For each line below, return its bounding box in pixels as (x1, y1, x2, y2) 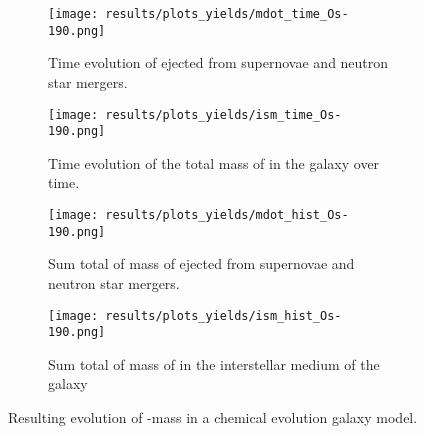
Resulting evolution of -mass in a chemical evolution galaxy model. (8, 407, 418, 427)
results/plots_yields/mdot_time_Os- (105, 7, 349, 21)
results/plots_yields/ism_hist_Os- (105, 308, 342, 323)
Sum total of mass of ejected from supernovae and (48, 253, 355, 274)
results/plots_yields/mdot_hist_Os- (105, 208, 349, 222)
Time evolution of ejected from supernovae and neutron (48, 52, 389, 73)
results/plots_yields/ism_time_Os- (105, 107, 342, 122)
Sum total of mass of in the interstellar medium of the (48, 353, 380, 374)
